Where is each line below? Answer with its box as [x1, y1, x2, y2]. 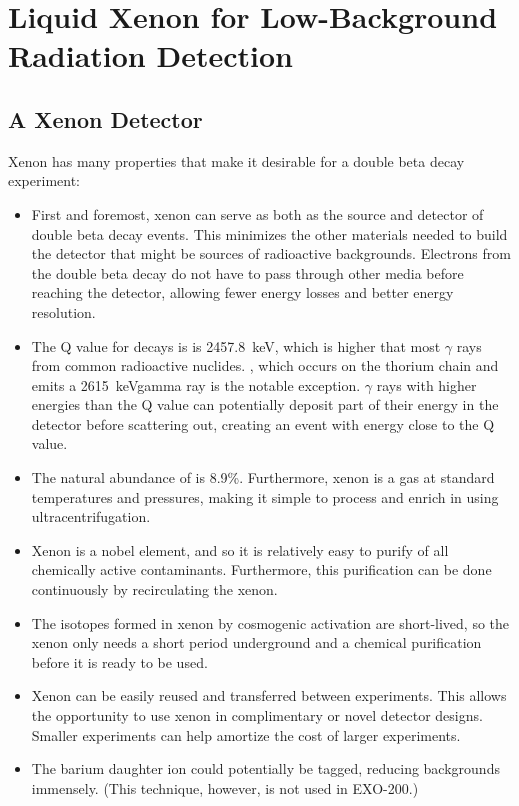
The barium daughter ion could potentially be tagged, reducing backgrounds [31, 758, 500, 779]
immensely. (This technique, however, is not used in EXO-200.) [31, 777, 419, 798]
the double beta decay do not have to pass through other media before [31, 262, 464, 283]
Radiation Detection [8, 35, 293, 76]
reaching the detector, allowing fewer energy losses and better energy [31, 282, 454, 303]
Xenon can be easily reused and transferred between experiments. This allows [31, 685, 507, 706]
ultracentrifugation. [31, 506, 151, 527]
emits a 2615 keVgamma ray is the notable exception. [31, 374, 361, 395]
